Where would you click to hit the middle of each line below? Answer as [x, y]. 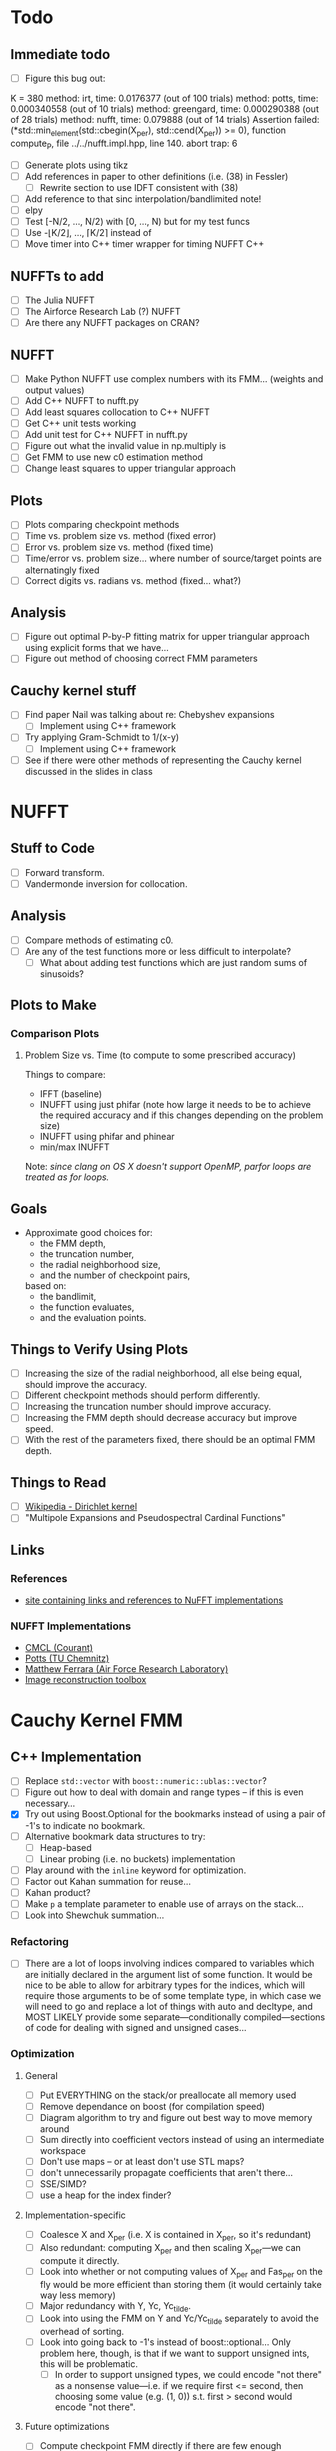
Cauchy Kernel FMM [96, 1720]
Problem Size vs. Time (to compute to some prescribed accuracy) [160, 1055]
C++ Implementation [76, 1756]
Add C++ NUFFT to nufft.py [82, 401]
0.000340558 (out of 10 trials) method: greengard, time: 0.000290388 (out [165, 109]
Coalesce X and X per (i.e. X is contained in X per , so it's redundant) [175, 2236]
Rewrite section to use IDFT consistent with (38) [139, 187]
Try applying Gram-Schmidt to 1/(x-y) [102, 737]
